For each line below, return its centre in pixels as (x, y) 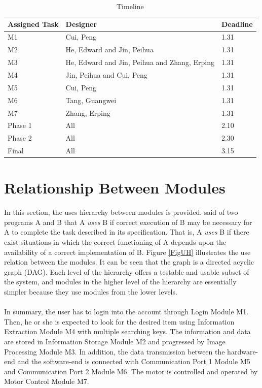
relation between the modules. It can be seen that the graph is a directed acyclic (129, 262)
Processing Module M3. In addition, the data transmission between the (115, 351)
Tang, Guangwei (91, 100)
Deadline (237, 24)
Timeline (130, 6)
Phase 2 (20, 138)
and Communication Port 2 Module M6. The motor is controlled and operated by (131, 371)
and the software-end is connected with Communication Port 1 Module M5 (134, 361)
